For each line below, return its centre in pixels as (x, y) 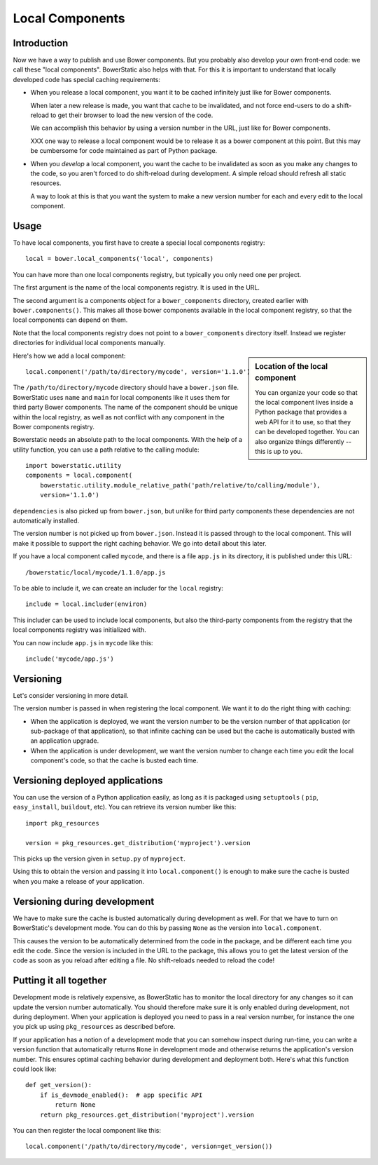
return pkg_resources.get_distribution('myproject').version (147, 1115)
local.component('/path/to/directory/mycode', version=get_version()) (149, 1146)
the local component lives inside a (304, 403)
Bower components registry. (54, 426)
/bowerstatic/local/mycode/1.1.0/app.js (96, 572)
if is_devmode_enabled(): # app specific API (121, 1095)
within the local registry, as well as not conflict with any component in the (119, 417)
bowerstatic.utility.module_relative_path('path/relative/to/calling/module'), (180, 485)
